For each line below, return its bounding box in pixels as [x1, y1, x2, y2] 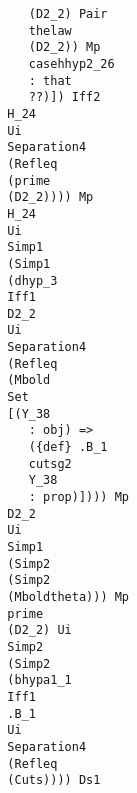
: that [28, 73, 72, 88]
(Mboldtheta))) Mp [7, 589, 130, 604]
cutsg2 [28, 456, 72, 471]
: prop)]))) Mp [28, 490, 130, 505]
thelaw [28, 23, 72, 38]
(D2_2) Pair [28, 7, 108, 21]
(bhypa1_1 [7, 673, 72, 688]
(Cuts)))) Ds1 [7, 773, 101, 788]
